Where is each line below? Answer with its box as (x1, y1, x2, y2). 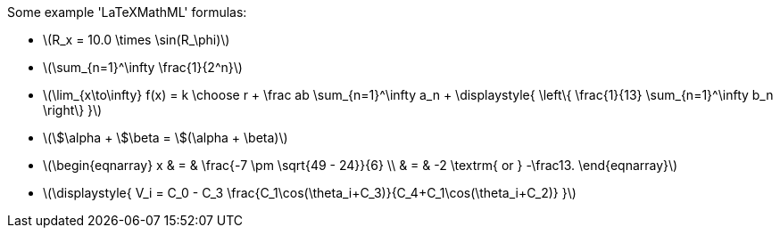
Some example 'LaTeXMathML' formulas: (7, 4, 247, 20)
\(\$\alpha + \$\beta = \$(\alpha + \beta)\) (43, 130, 288, 145)
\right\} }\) (43, 102, 103, 117)
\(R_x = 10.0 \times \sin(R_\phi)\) (43, 32, 230, 47)
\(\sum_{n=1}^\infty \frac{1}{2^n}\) (43, 60, 243, 75)
